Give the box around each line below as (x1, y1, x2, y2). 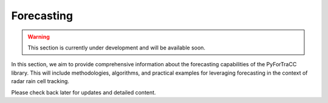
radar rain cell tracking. (11, 78, 70, 85)
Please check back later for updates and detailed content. (11, 89, 156, 96)
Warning (27, 33, 50, 40)
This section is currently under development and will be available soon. (27, 44, 206, 51)
